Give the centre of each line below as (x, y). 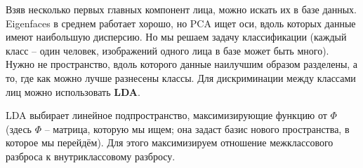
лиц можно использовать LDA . (73, 91)
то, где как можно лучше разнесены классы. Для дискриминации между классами (181, 77)
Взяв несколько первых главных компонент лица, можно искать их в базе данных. (181, 9)
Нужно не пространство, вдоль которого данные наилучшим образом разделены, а (182, 64)
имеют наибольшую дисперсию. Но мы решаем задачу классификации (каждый (176, 37)
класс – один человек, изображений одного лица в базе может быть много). (167, 50)
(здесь (19, 128)
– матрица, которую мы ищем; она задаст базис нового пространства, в (197, 128)
